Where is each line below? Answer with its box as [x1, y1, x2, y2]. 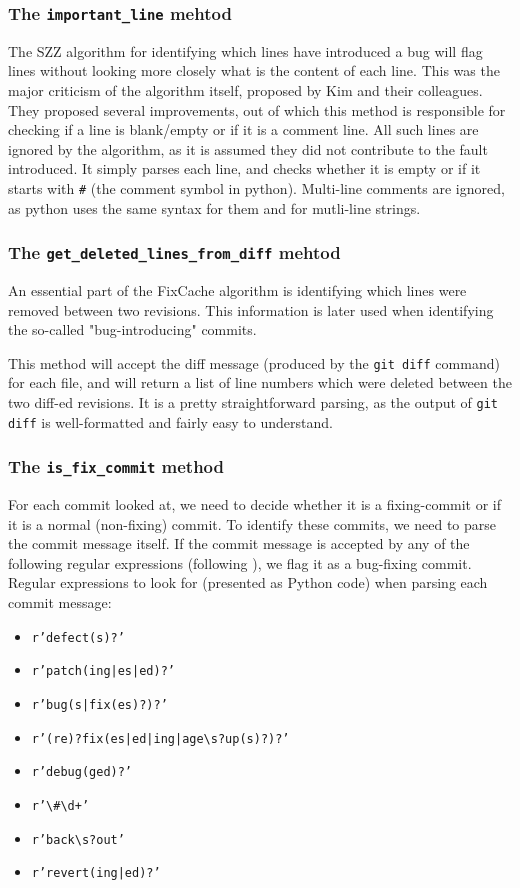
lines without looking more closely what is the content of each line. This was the [8, 60, 500, 81]
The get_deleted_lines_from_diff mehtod [8, 240, 341, 265]
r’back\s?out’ [31, 832, 125, 847]
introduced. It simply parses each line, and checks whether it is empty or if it [8, 158, 481, 179]
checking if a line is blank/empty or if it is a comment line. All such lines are [8, 119, 479, 140]
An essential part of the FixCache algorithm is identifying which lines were [8, 279, 467, 300]
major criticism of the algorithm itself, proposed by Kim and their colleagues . [8, 79, 483, 100]
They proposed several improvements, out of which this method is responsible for [8, 99, 506, 120]
